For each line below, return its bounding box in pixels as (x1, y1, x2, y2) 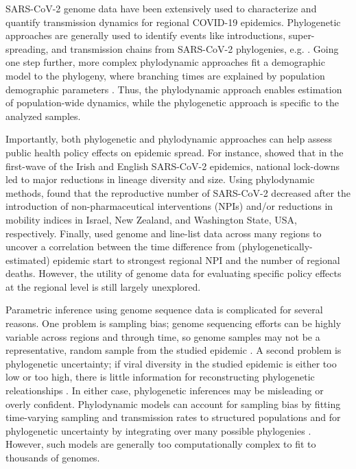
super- (288, 28, 315, 43)
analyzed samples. (5, 108, 81, 123)
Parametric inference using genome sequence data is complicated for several (5, 302, 323, 317)
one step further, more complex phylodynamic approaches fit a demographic (5, 55, 325, 69)
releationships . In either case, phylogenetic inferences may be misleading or (5, 383, 324, 398)
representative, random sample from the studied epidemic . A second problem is (5, 343, 342, 357)
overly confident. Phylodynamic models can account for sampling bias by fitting (5, 396, 341, 411)
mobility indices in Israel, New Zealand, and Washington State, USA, (5, 212, 297, 226)
